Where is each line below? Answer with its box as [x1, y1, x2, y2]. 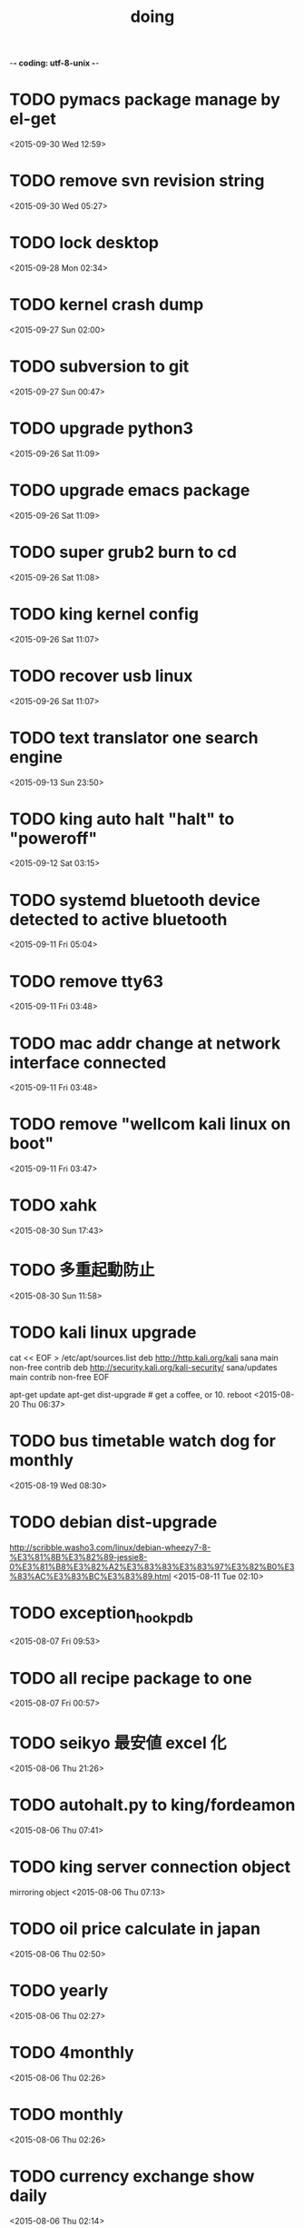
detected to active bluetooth [9, 909, 228, 930]
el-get [9, 109, 56, 129]
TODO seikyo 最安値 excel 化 [9, 1733, 227, 1753]
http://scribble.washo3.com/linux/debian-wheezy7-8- [9, 1542, 211, 1553]
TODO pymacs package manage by [9, 89, 281, 110]
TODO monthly [9, 2104, 124, 2125]
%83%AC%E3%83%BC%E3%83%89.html [9, 1570, 172, 1582]
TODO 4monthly [9, 2043, 134, 2064]
